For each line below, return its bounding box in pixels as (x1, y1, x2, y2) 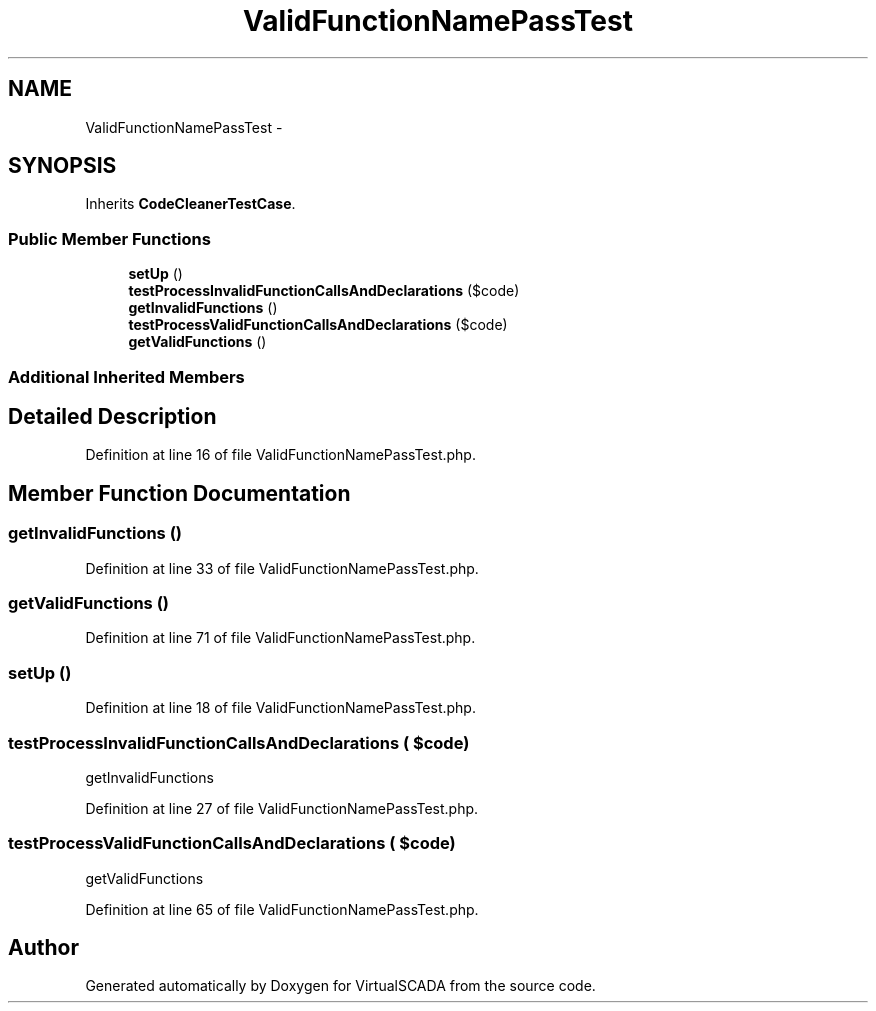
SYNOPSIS (8, 153, 117, 179)
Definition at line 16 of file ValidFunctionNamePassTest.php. (85, 446, 476, 464)
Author (8, 935, 79, 961)
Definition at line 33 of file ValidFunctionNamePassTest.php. (85, 559, 479, 577)
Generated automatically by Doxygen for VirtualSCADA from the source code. (85, 977, 596, 995)
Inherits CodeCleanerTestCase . (85, 195, 296, 213)
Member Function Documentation (8, 480, 351, 506)
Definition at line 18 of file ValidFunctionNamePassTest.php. (85, 699, 476, 717)
